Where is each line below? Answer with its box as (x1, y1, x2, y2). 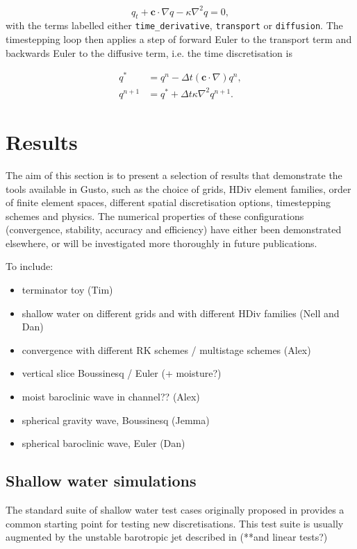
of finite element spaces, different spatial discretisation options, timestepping (6, 195, 331, 210)
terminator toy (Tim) (22, 282, 113, 297)
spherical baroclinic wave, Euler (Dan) (22, 436, 185, 450)
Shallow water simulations (6, 470, 197, 491)
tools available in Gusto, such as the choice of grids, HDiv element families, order (6, 181, 351, 196)
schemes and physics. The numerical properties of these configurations (6, 208, 304, 223)
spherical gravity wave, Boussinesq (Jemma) (22, 412, 210, 427)
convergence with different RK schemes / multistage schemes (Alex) (22, 342, 311, 357)
